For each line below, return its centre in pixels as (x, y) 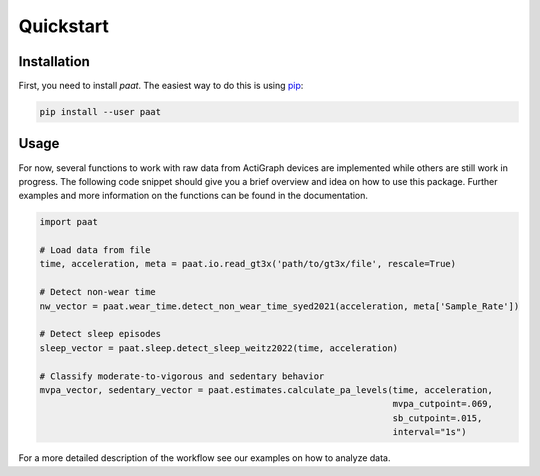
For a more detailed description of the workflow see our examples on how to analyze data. (204, 458)
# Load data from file (95, 250)
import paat (69, 222)
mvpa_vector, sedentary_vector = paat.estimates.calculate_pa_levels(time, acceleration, (266, 390)
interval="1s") (429, 432)
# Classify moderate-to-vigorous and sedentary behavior (182, 376)
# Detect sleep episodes (100, 334)
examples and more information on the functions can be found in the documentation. (193, 196)
